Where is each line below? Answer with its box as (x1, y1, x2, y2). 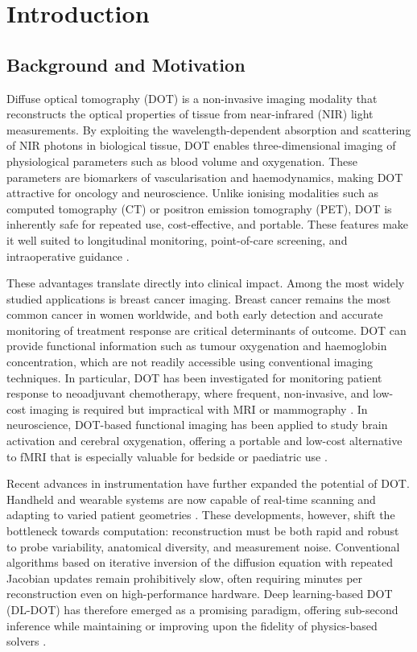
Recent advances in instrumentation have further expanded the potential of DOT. (6, 475, 410, 492)
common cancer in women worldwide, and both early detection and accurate (6, 306, 383, 323)
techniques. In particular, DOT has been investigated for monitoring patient (6, 369, 382, 386)
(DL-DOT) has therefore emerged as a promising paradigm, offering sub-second (6, 600, 398, 617)
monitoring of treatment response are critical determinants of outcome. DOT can (6, 321, 407, 338)
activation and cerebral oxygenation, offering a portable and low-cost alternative (6, 432, 403, 449)
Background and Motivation (6, 52, 246, 76)
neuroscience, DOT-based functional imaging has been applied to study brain (6, 416, 388, 433)
